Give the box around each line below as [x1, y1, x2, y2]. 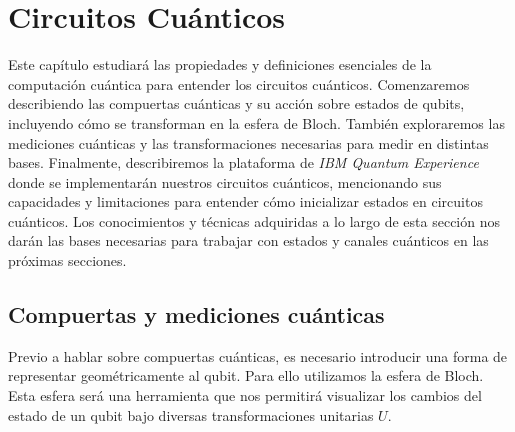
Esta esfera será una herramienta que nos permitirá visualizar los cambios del [8, 385, 482, 406]
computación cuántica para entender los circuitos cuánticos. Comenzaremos [8, 73, 470, 94]
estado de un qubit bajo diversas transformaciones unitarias [8, 404, 374, 425]
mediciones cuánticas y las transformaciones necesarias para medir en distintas [8, 132, 489, 153]
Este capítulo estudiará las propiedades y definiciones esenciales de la [8, 54, 432, 75]
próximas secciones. [8, 250, 127, 271]
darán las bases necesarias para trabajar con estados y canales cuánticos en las [8, 230, 489, 251]
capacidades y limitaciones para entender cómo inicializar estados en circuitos [8, 191, 483, 212]
